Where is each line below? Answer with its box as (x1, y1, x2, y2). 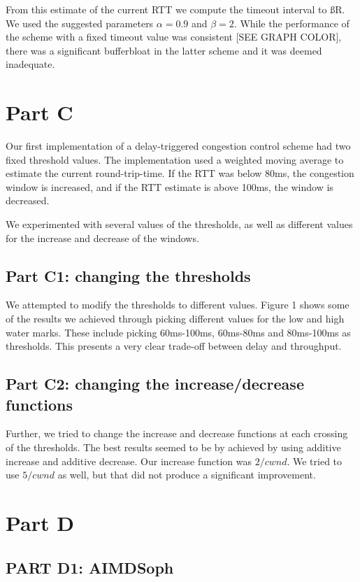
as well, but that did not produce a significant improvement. (57, 467, 316, 482)
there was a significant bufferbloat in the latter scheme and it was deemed (6, 43, 322, 57)
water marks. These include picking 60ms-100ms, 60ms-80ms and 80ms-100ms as (6, 325, 351, 339)
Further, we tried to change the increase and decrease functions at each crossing (6, 426, 348, 441)
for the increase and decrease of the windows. (6, 230, 199, 245)
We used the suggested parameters (6, 15, 154, 30)
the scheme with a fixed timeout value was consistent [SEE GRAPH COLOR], (6, 29, 342, 44)
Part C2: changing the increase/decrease (6, 373, 304, 395)
